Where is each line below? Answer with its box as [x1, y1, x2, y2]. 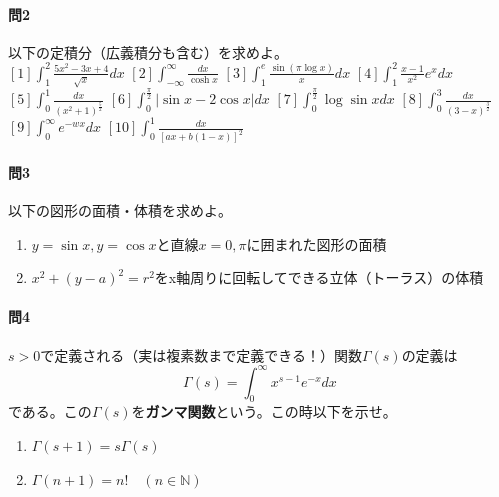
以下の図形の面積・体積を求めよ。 [8, 200, 232, 220]
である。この [8, 401, 92, 422]
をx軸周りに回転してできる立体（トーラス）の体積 [154, 267, 484, 288]
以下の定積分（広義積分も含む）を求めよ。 [8, 41, 288, 62]
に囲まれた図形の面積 [246, 233, 387, 254]
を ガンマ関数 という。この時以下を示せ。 [131, 401, 397, 422]
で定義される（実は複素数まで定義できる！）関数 [40, 344, 362, 365]
